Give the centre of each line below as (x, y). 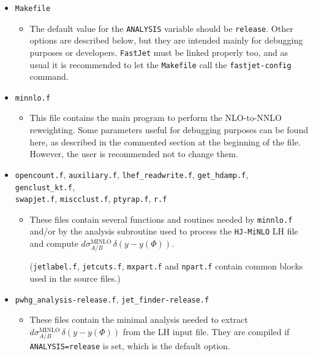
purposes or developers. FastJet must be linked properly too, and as (159, 52)
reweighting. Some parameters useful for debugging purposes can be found (169, 130)
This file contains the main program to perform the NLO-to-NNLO (156, 118)
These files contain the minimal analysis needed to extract (139, 319)
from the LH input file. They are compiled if (206, 331)
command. (49, 76)
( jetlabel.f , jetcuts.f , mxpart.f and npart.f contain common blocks (166, 266)
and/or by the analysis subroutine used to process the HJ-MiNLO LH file (164, 231)
